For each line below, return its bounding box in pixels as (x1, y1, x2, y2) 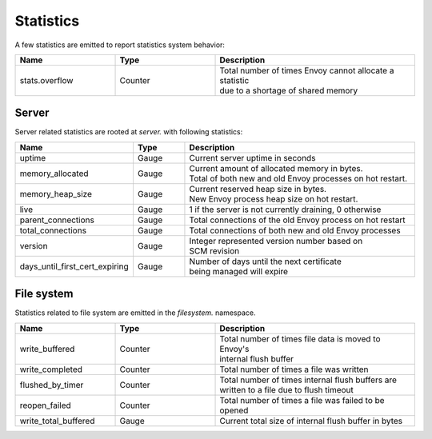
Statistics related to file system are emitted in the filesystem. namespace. (14, 308, 256, 317)
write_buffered (19, 343, 75, 354)
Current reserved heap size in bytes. (189, 183, 327, 194)
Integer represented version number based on (189, 235, 363, 246)
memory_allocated (19, 168, 89, 179)
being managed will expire (189, 265, 288, 277)
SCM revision (189, 245, 240, 256)
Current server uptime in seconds (189, 152, 316, 163)
